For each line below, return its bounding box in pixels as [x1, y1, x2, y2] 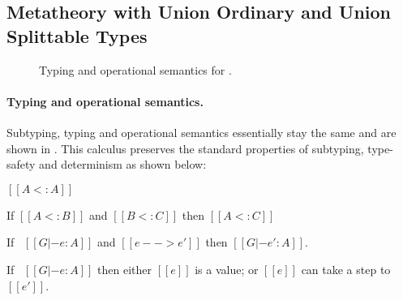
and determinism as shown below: [39, 156, 207, 173]
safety [6, 156, 36, 173]
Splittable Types [6, 23, 148, 48]
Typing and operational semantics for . [39, 61, 232, 78]
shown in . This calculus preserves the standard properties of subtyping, [6, 139, 364, 156]
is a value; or [195, 260, 259, 277]
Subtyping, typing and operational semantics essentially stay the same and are [6, 123, 397, 140]
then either [97, 260, 152, 277]
